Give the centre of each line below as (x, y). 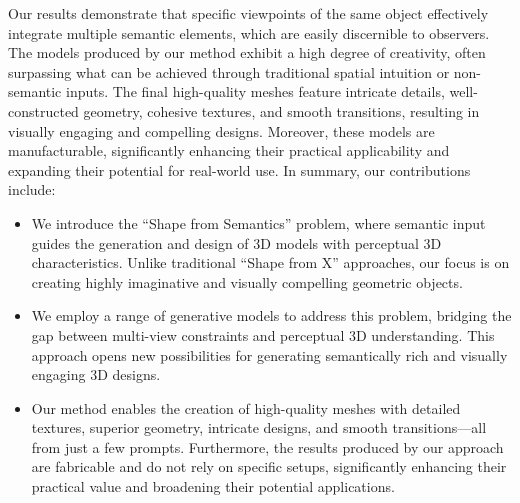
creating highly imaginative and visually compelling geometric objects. (247, 281)
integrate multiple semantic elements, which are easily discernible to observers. (249, 32)
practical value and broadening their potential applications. (213, 486)
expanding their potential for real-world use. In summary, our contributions (239, 169)
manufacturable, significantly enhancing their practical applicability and (229, 150)
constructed (43, 110)
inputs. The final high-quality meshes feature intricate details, (255, 91)
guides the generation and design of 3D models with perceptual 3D (236, 242)
